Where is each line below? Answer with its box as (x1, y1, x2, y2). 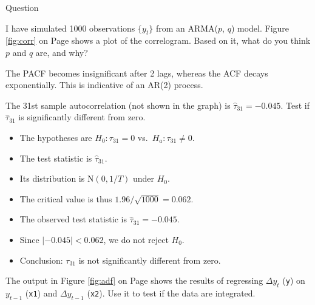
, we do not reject (103, 233, 169, 245)
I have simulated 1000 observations (5, 21, 135, 34)
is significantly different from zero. (18, 111, 146, 123)
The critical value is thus (19, 192, 112, 205)
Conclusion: (19, 253, 63, 266)
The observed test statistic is (19, 213, 127, 225)
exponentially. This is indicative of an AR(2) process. (5, 78, 203, 91)
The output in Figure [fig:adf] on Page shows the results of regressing (5, 274, 263, 287)
